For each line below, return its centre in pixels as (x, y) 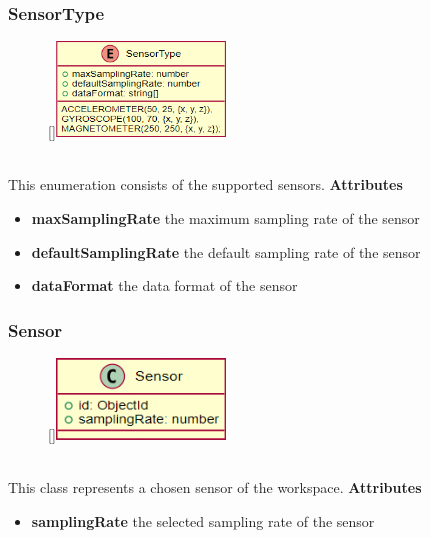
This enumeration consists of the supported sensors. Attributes (205, 184)
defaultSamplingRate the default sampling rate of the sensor (226, 251)
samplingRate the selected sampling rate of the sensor (203, 520)
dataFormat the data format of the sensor (164, 285)
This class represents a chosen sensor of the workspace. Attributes (215, 487)
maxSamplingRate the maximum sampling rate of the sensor (225, 217)
